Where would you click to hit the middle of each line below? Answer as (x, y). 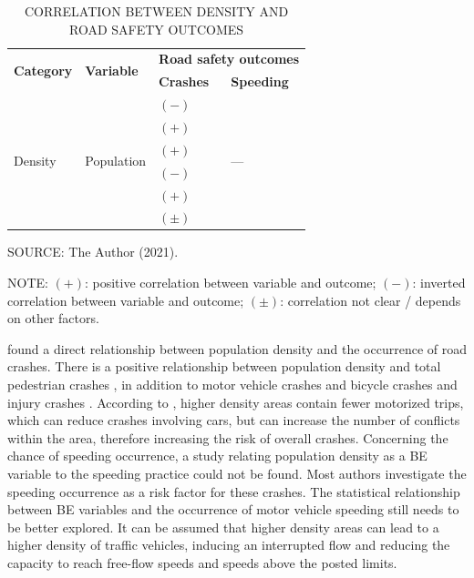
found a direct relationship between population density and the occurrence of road (237, 348)
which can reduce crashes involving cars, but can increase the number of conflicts (234, 420)
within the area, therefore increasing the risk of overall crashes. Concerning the (228, 437)
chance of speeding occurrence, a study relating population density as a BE (217, 456)
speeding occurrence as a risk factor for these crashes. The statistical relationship (234, 491)
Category (43, 70)
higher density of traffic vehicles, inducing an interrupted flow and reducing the (229, 545)
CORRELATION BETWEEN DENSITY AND (156, 11)
